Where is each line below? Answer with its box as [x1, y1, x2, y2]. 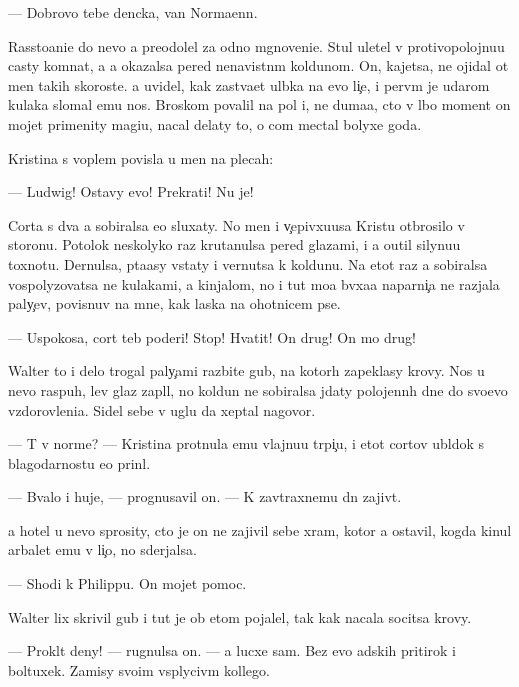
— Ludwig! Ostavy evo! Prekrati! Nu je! [8, 181, 254, 202]
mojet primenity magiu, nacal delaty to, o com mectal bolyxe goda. [8, 113, 422, 134]
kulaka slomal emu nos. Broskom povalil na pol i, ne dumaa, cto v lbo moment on [8, 94, 511, 115]
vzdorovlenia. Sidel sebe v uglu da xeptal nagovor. [8, 399, 316, 420]
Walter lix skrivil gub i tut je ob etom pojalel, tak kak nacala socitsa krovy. [8, 606, 472, 627]
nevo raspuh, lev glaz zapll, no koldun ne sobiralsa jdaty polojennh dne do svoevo [8, 379, 508, 400]
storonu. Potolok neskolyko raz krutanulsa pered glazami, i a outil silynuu [8, 234, 461, 255]
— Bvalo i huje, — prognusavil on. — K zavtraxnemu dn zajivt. [8, 486, 402, 507]
